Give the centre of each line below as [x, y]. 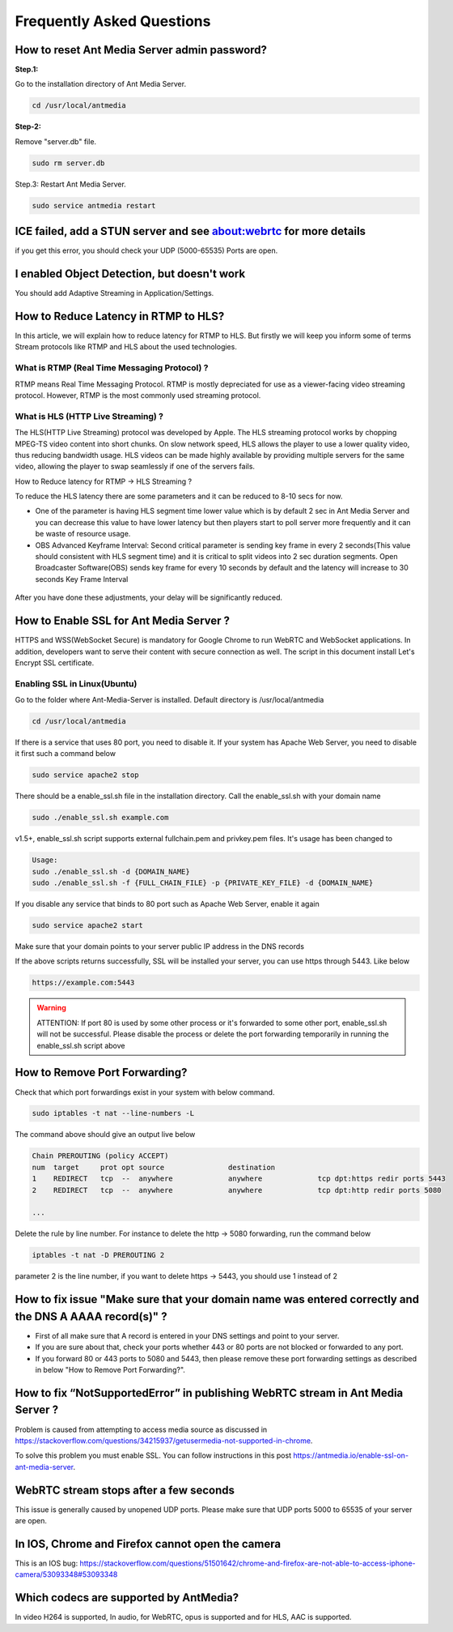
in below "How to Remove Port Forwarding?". [110, 1370]
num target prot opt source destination [154, 1167]
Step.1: [27, 70]
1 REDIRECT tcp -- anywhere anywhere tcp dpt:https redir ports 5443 [239, 1179]
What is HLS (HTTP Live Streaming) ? [89, 416]
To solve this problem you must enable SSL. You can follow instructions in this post [153, 1455]
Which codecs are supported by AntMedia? [127, 1598]
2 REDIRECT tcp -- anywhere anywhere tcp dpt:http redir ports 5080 [237, 1190]
